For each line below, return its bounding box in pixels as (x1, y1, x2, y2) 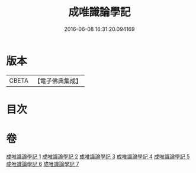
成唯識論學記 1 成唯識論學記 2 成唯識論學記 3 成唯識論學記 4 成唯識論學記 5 (6, 153, 190, 160)
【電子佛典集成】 (34, 77, 82, 85)
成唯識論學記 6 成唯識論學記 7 (6, 160, 79, 167)
